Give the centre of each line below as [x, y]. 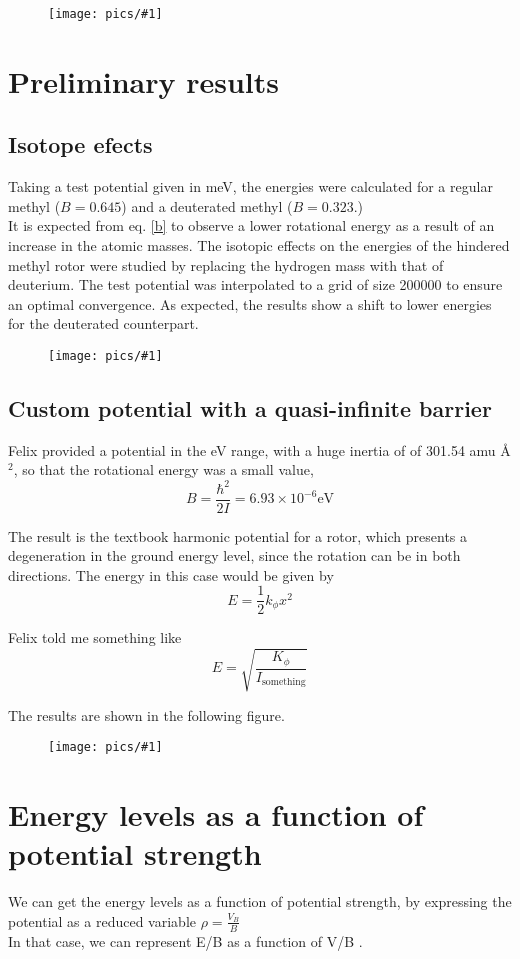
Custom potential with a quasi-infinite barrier [250, 408]
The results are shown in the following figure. [146, 714]
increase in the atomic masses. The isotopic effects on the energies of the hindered [259, 245]
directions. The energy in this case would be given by [171, 574]
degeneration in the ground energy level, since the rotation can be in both [234, 555]
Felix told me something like [95, 637]
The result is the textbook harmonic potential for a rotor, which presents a [238, 535]
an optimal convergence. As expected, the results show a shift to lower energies [250, 303]
